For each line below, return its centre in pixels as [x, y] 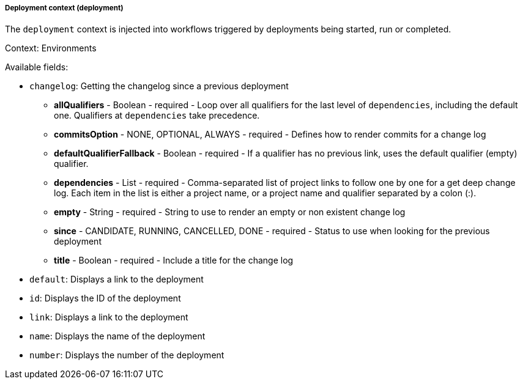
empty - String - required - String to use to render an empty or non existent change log [230, 212]
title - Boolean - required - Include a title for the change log [174, 260]
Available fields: [37, 67]
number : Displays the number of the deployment [127, 355]
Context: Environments [51, 48]
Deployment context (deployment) [64, 8]
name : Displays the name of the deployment [117, 336]
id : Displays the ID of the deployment [105, 298]
